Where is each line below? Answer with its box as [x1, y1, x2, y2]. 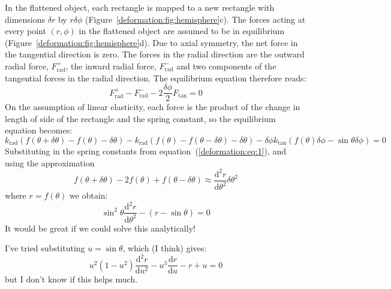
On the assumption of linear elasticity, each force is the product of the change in [5, 101, 300, 113]
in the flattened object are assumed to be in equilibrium [79, 25, 285, 37]
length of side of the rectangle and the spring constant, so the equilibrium [5, 112, 276, 124]
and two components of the [176, 59, 276, 72]
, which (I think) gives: [122, 242, 207, 254]
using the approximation [5, 156, 95, 169]
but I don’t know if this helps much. [5, 273, 138, 285]
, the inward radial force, [65, 59, 157, 72]
